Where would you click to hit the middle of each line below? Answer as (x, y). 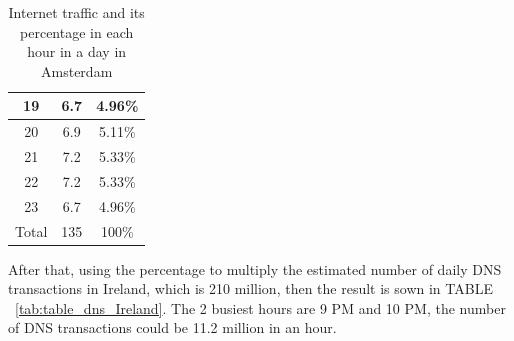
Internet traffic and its (76, 12)
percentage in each (77, 31)
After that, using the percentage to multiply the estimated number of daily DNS (255, 268)
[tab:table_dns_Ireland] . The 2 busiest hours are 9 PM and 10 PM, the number (260, 307)
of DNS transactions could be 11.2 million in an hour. (172, 327)
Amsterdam (77, 70)
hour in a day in (77, 51)
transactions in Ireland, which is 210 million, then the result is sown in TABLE (250, 288)
